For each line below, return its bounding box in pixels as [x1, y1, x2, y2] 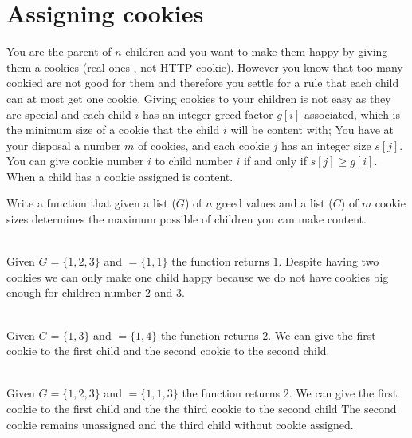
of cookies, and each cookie [137, 136, 269, 153]
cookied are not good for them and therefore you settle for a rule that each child [6, 74, 399, 91]
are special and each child [6, 105, 131, 122]
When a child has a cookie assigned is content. [6, 168, 233, 184]
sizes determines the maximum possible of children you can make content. [6, 211, 367, 227]
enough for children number [6, 284, 142, 301]
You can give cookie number [6, 152, 144, 169]
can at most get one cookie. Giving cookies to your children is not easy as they [6, 89, 391, 106]
